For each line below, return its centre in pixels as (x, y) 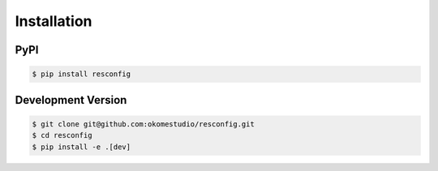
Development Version (71, 100)
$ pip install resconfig (82, 74)
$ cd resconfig (62, 135)
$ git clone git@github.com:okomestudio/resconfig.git (143, 124)
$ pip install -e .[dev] (82, 147)
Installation (54, 21)
